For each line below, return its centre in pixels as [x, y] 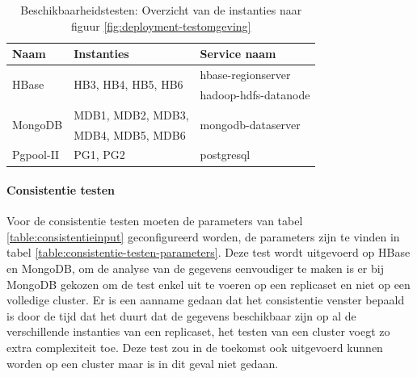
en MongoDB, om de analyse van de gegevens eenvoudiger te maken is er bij [195, 268]
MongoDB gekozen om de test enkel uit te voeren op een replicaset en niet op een [208, 284]
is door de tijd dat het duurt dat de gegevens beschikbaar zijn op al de [181, 315]
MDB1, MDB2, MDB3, [131, 114]
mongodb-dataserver [250, 125]
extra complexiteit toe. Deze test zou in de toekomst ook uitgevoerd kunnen [195, 348]
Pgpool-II [36, 155]
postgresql [225, 155]
